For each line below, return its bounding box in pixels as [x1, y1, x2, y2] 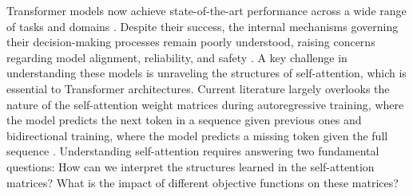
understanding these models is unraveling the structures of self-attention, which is [6, 65, 407, 81]
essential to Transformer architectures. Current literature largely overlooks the [6, 80, 390, 96]
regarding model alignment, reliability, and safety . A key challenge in [6, 49, 347, 65]
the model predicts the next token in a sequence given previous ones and [6, 112, 362, 128]
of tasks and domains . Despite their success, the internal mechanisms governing [6, 18, 399, 34]
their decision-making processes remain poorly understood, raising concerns [6, 33, 375, 50]
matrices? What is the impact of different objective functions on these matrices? [6, 174, 399, 190]
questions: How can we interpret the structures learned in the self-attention [6, 158, 375, 174]
